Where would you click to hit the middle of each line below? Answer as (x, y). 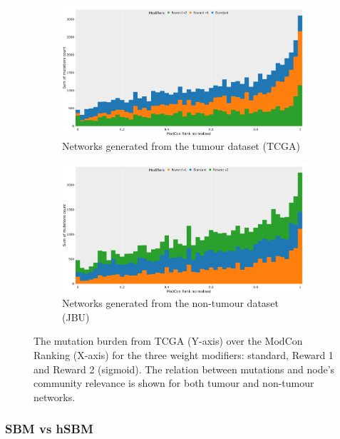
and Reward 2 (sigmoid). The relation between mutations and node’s (184, 369)
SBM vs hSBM (49, 429)
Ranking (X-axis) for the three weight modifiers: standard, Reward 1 (184, 355)
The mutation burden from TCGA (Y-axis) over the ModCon (168, 341)
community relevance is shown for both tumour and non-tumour (174, 383)
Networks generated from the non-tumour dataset (171, 303)
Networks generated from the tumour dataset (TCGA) (181, 145)
